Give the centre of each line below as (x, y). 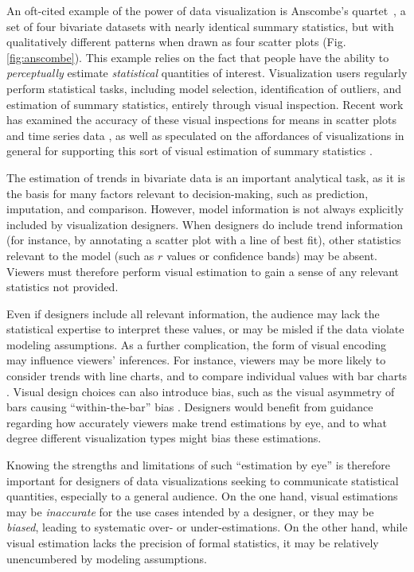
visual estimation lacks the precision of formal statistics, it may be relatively (193, 543)
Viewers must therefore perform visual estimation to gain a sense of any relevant (203, 271)
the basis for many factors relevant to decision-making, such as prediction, (187, 193)
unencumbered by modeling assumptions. (107, 558)
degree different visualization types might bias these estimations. (164, 438)
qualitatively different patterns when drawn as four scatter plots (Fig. (176, 42)
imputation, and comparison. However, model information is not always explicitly (205, 209)
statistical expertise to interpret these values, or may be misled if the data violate (205, 329)
